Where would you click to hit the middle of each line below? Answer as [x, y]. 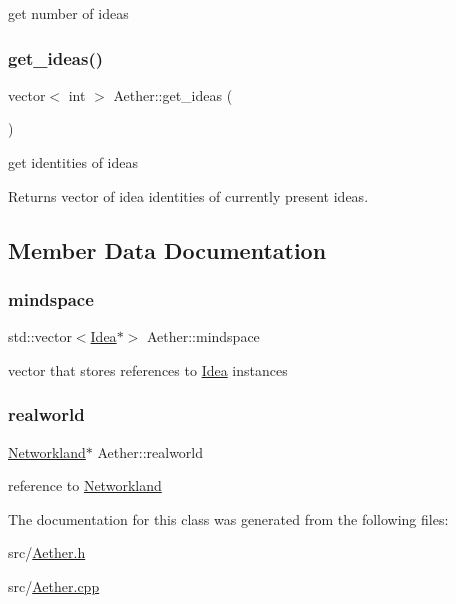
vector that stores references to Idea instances [148, 369]
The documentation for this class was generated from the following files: [228, 518]
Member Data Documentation [167, 249]
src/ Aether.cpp [54, 585]
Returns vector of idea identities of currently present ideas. [188, 195]
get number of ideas [68, 13]
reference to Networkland [85, 485]
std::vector [40, 336]
